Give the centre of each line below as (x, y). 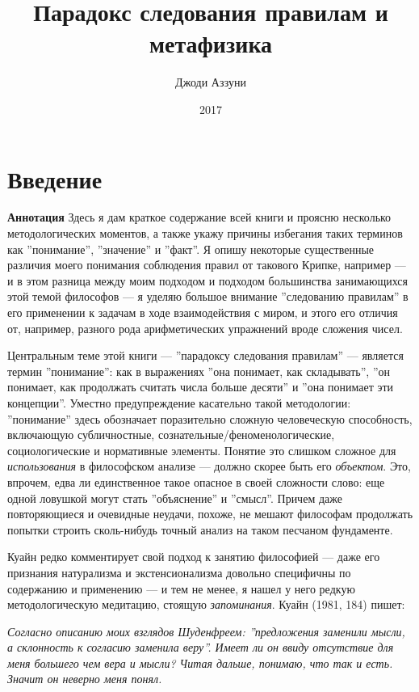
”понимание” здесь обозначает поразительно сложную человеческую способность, (210, 418)
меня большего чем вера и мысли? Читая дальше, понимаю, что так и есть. (200, 662)
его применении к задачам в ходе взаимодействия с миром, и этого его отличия (203, 312)
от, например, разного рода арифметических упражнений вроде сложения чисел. (205, 328)
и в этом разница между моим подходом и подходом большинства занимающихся (207, 280)
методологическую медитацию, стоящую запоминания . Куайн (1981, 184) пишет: (206, 604)
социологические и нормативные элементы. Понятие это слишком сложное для (202, 450)
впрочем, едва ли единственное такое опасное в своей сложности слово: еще (196, 481)
